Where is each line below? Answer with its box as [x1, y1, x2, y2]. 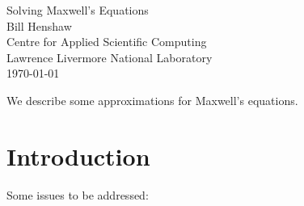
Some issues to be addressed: [6, 186, 149, 203]
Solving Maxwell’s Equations [6, 2, 149, 18]
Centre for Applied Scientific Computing [6, 33, 207, 50]
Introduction [6, 139, 150, 172]
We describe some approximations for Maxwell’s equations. [6, 91, 298, 108]
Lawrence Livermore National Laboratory [6, 48, 213, 65]
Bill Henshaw [6, 17, 72, 34]
